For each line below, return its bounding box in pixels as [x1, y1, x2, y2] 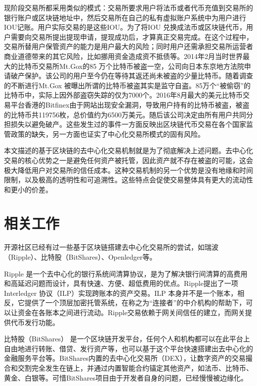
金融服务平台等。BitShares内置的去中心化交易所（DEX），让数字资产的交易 [4, 353, 246, 363]
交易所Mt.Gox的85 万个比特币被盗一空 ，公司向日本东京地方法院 [38, 60, 244, 71]
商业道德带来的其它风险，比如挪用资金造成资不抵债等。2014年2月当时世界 [4, 51, 243, 61]
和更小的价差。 [4, 184, 52, 194]
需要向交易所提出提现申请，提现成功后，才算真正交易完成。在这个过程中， [10, 31, 253, 42]
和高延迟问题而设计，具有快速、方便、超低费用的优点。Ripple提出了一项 [4, 278, 238, 288]
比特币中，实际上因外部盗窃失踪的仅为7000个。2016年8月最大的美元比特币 [4, 90, 243, 100]
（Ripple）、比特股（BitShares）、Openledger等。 [4, 252, 157, 262]
